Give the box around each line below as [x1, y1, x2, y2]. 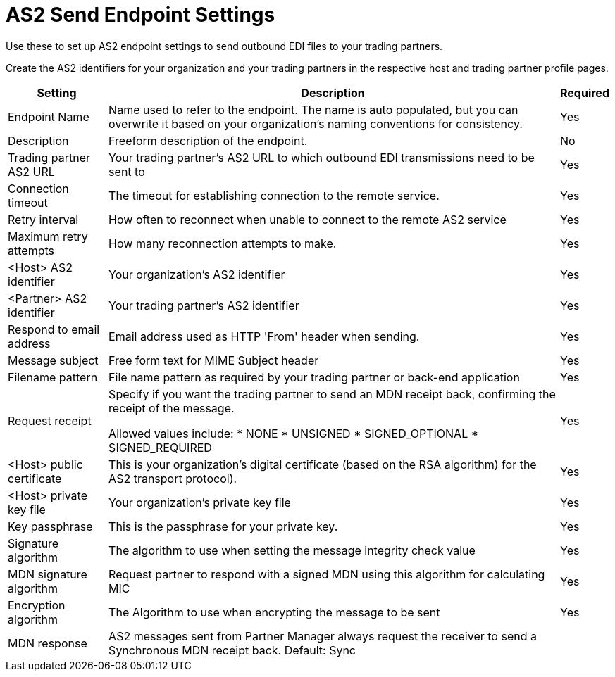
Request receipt [8, 413, 92, 428]
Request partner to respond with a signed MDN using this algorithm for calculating [108, 567, 545, 581]
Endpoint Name [8, 109, 89, 124]
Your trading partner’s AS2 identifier [108, 298, 299, 312]
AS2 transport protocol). [108, 471, 237, 486]
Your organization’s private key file [108, 495, 291, 510]
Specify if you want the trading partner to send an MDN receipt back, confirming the [108, 386, 556, 401]
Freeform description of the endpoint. [108, 133, 308, 148]
